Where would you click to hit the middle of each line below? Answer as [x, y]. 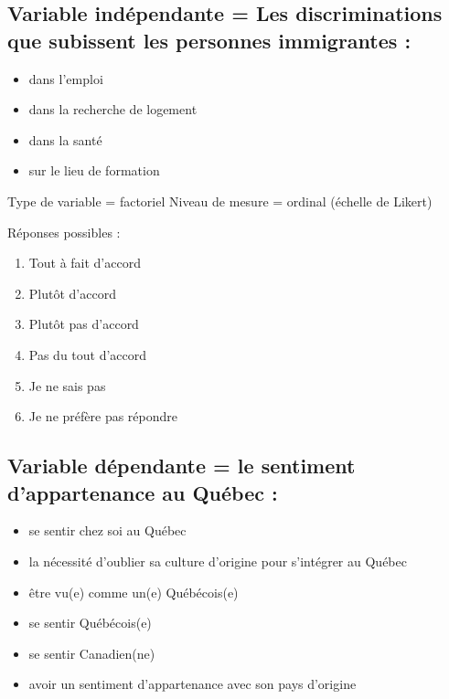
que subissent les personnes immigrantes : [209, 40]
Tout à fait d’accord [85, 263]
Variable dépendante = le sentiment [182, 466]
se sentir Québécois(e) [90, 623]
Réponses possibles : [64, 232]
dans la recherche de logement [113, 109]
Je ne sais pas [67, 385]
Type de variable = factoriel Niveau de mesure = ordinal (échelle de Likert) [220, 201]
